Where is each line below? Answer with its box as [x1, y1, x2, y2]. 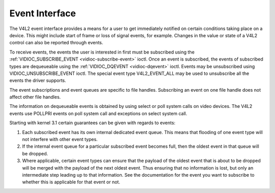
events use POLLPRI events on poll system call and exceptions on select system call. [9, 110, 187, 117]
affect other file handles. [9, 94, 61, 100]
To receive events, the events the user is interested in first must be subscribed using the [9, 49, 195, 55]
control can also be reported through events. [9, 40, 103, 46]
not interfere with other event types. [22, 136, 98, 143]
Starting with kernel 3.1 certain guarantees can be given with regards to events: [9, 120, 176, 126]
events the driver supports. [9, 77, 66, 84]
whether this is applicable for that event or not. [22, 179, 121, 185]
